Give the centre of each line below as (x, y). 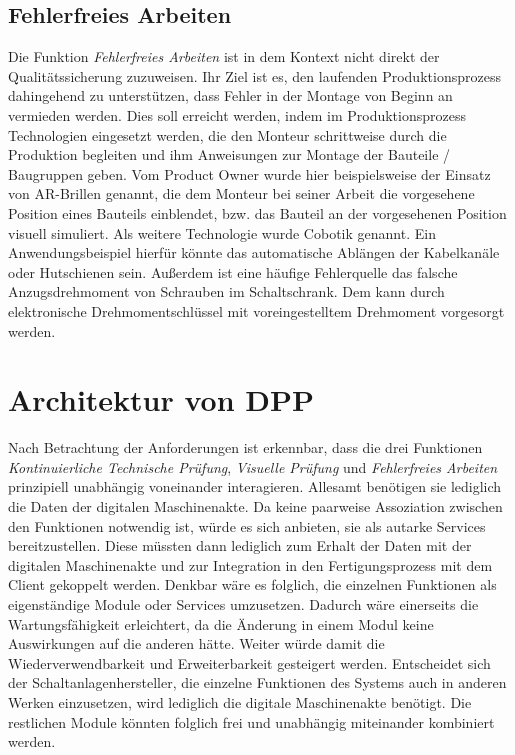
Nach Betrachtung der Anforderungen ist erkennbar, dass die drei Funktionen (245, 447)
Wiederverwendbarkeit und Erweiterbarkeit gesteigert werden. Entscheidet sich (249, 662)
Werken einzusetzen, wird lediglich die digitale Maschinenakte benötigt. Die (240, 701)
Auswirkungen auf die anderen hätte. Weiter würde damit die (196, 643)
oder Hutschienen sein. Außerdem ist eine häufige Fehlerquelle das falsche (233, 271)
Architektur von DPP (161, 399)
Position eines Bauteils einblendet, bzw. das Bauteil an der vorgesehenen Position (257, 212)
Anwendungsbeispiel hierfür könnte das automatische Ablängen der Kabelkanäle (254, 252)
